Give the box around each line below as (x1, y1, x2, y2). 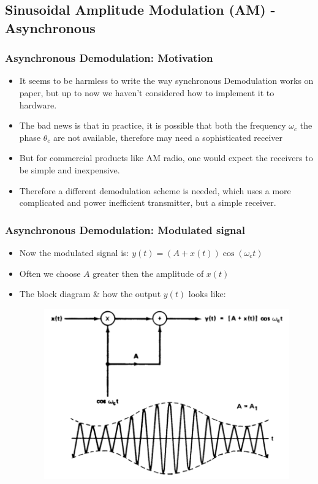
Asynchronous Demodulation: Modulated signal (5, 222, 245, 237)
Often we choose (19, 267, 81, 279)
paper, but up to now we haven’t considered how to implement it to (19, 86, 274, 99)
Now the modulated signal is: (19, 246, 129, 259)
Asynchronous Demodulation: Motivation (5, 50, 213, 66)
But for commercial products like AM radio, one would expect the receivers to (19, 151, 313, 164)
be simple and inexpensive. (19, 163, 120, 176)
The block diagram (19, 287, 91, 300)
